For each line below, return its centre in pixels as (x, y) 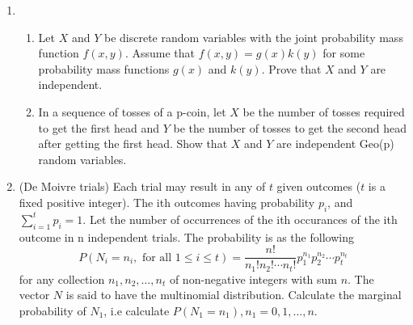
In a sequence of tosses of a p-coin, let (132, 111)
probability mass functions (104, 68)
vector (34, 295)
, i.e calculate (137, 310)
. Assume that (160, 53)
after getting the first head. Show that (133, 144)
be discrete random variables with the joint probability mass (253, 37)
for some (344, 53)
